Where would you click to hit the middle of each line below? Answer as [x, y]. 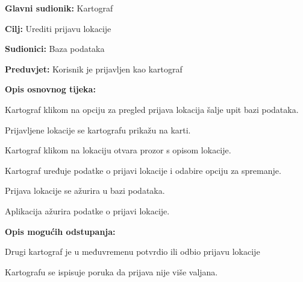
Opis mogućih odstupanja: [60, 231]
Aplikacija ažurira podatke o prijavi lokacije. [87, 210]
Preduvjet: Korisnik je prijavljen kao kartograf [94, 69]
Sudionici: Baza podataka [55, 49]
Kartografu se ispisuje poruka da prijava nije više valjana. [111, 271]
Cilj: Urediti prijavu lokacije [58, 28]
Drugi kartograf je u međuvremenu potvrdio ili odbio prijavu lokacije [133, 252]
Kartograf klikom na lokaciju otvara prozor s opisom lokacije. [118, 150]
